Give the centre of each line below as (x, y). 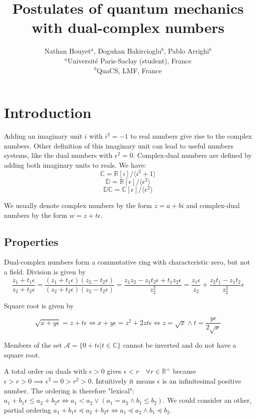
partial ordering (28, 409)
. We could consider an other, (207, 400)
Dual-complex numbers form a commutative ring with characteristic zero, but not (127, 262)
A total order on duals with (46, 371)
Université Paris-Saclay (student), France (129, 60)
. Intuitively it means (123, 380)
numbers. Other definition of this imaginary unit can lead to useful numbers (119, 145)
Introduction (48, 112)
